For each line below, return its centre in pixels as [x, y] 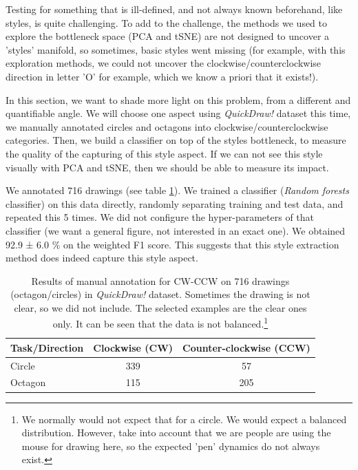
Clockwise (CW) [133, 347]
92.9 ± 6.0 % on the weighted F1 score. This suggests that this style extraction [172, 244]
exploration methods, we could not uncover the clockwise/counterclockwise [164, 63]
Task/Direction [47, 347]
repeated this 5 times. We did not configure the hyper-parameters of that [160, 217]
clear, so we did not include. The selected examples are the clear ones [160, 307]
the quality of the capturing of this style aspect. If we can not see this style [164, 153]
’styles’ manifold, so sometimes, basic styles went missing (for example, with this [176, 49]
